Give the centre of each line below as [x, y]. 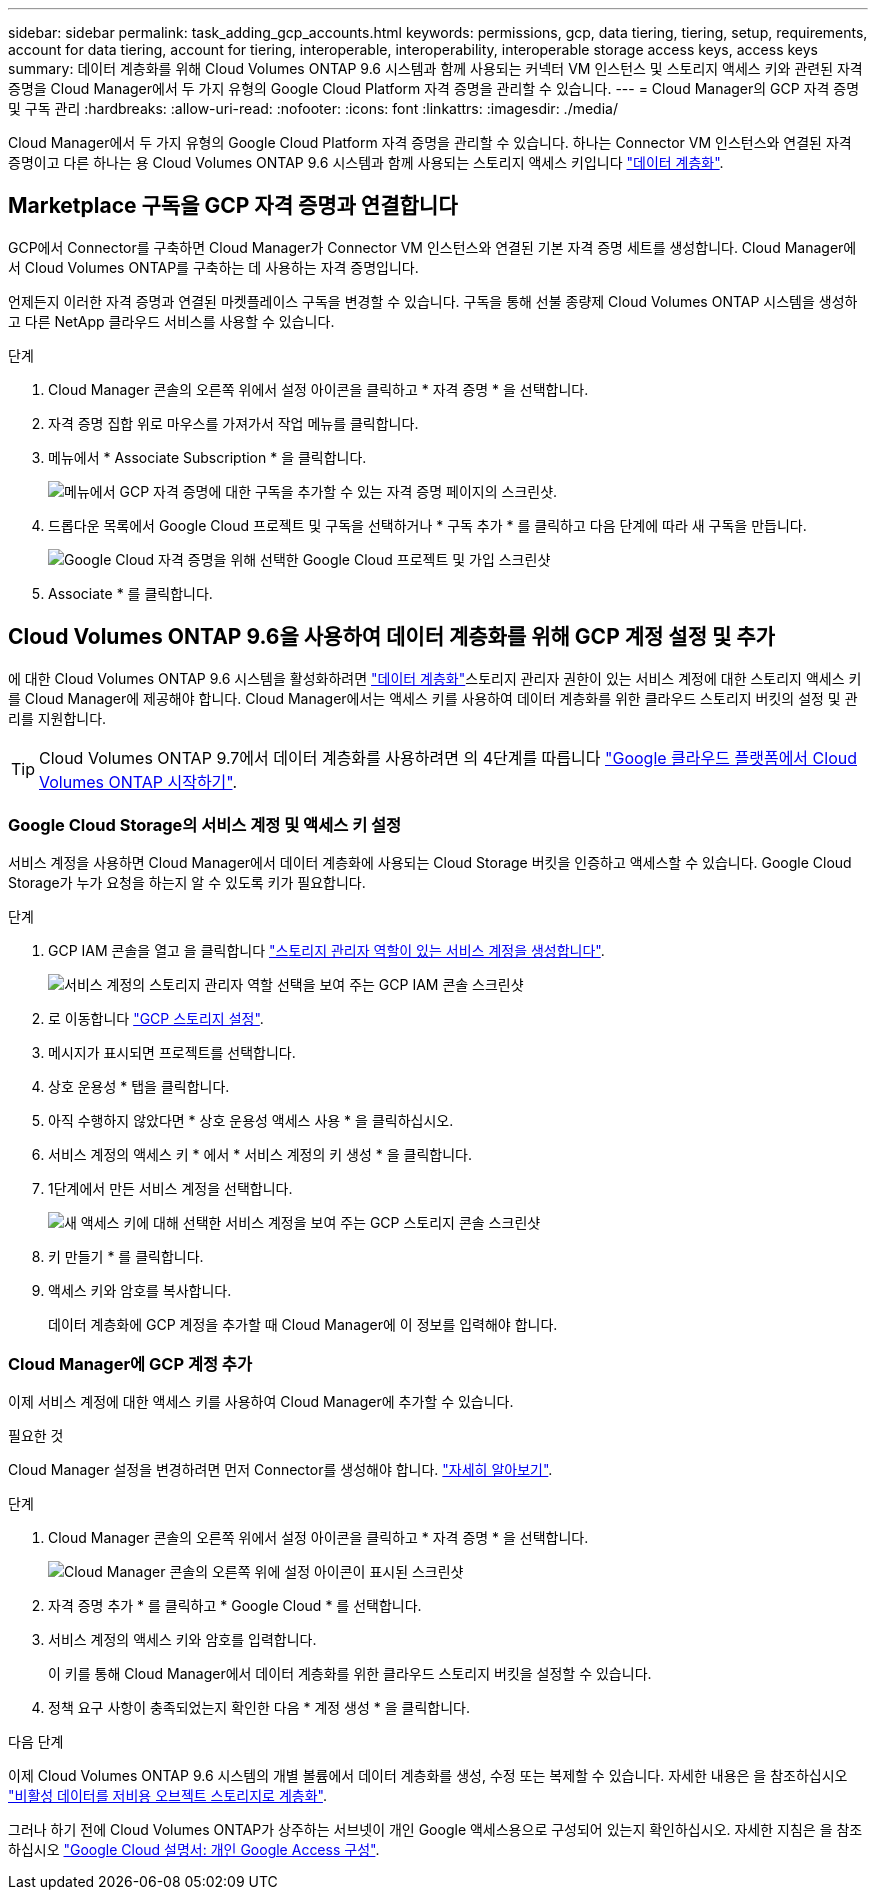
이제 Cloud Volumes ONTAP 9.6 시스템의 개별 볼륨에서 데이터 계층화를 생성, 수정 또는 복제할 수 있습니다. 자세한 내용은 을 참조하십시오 [428, 1776]
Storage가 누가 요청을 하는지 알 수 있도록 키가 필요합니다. [187, 883]
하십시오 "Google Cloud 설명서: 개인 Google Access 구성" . [194, 1850]
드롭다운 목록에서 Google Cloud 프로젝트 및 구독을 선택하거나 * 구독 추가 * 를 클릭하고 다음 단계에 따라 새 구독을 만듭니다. [427, 525]
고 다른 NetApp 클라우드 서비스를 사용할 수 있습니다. [171, 321]
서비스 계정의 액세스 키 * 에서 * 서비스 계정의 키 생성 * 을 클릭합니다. [260, 1155]
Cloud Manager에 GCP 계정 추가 [130, 1363]
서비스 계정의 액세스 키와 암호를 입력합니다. [182, 1640]
